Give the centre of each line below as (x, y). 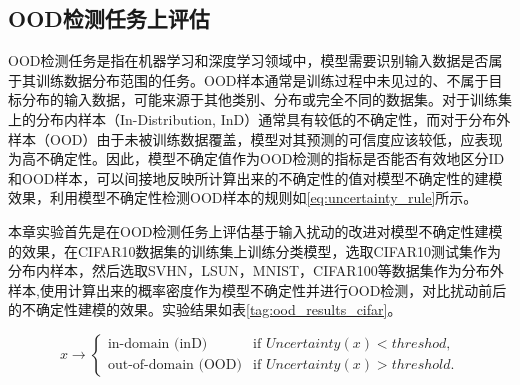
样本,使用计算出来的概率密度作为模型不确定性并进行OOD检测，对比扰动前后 (257, 289)
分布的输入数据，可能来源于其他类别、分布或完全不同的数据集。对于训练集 (266, 99)
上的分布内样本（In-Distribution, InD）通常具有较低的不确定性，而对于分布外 (259, 118)
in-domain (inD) (157, 344)
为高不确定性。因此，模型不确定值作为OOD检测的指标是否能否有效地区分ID (256, 158)
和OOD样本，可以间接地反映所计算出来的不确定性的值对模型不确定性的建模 (255, 177)
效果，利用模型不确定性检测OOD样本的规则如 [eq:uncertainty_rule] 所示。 (243, 197)
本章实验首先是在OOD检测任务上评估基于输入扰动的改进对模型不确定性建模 (255, 230)
